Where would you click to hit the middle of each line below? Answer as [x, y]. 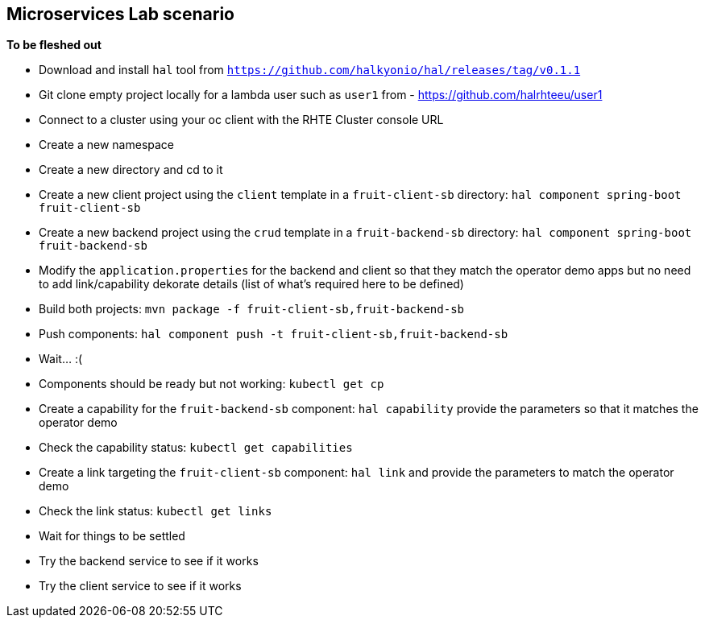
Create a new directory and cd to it [131, 170]
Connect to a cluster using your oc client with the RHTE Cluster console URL [241, 120]
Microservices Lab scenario [120, 14]
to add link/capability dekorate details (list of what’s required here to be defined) [251, 284]
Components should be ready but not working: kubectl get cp [211, 384]
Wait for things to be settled [112, 536]
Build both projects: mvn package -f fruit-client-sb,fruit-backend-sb [252, 309]
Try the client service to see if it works [140, 586]
